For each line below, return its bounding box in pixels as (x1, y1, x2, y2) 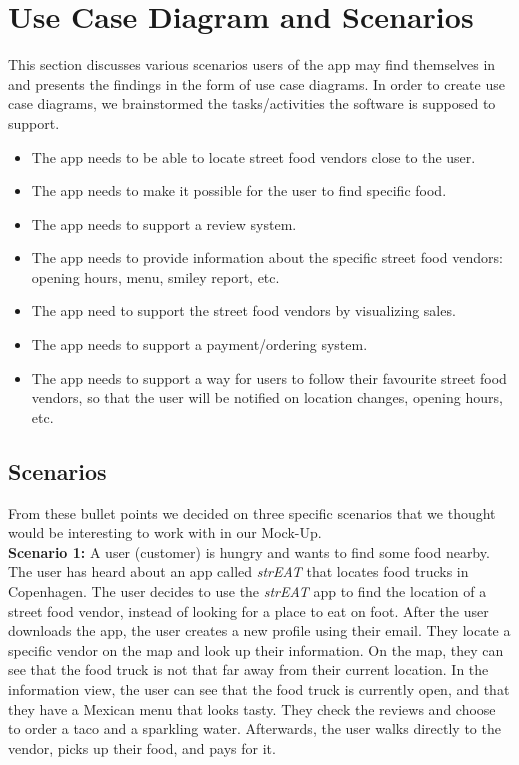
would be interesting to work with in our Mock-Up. (8, 522, 322, 543)
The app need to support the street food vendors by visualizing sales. (31, 300, 456, 321)
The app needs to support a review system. (31, 213, 297, 234)
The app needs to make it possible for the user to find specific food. (31, 180, 447, 201)
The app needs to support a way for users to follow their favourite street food (31, 367, 507, 388)
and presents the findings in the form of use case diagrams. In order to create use (8, 73, 505, 94)
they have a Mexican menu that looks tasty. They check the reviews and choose (8, 698, 496, 719)
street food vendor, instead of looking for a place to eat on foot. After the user (8, 600, 489, 621)
